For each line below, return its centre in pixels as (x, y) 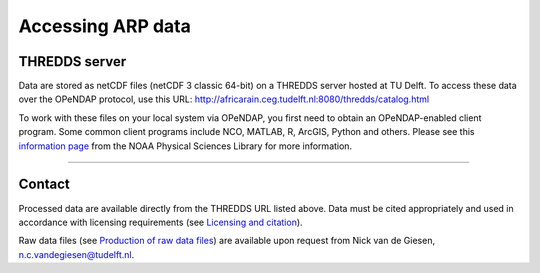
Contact (44, 184)
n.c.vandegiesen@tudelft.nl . (76, 254)
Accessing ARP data (105, 26)
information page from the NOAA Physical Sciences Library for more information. (185, 146)
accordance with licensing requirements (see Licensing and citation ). (161, 222)
